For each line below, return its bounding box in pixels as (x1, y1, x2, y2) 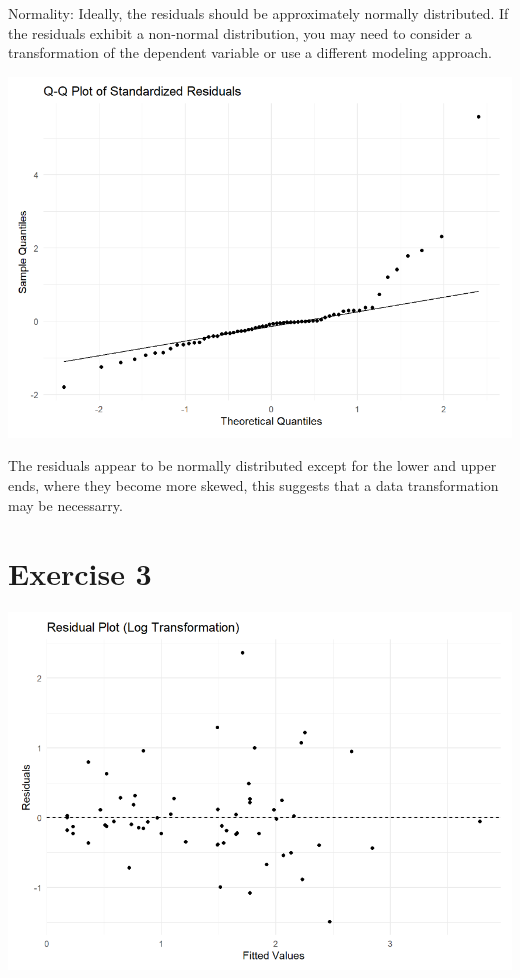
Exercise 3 (8, 553, 152, 594)
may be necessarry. (8, 494, 123, 515)
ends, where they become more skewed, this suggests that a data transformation (8, 474, 499, 495)
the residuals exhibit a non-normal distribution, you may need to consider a (8, 22, 472, 43)
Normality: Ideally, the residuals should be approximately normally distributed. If (8, 3, 509, 23)
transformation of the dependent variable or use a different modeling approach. (8, 42, 492, 63)
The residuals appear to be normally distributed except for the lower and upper (8, 455, 497, 476)
